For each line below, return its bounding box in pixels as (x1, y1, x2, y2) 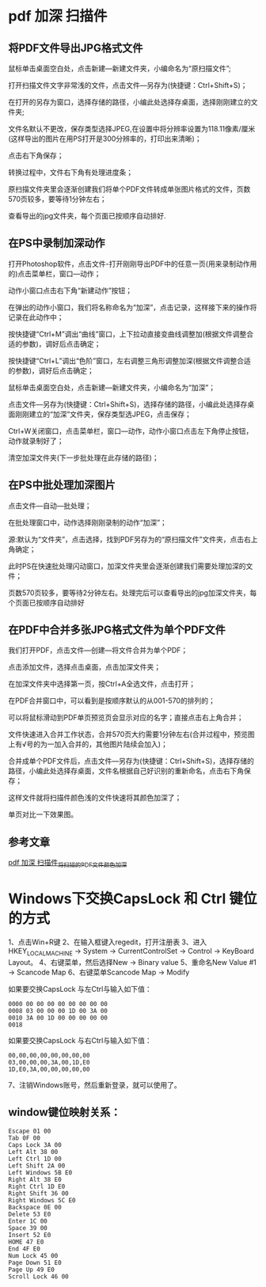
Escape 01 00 (8, 1127, 51, 1135)
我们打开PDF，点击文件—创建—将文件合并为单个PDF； (8, 646, 188, 655)
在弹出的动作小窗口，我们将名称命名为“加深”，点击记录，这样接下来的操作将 (8, 302, 257, 312)
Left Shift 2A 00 (8, 1161, 66, 1170)
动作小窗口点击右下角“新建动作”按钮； (8, 286, 133, 295)
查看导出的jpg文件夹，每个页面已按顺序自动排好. (8, 211, 166, 220)
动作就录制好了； (8, 436, 64, 446)
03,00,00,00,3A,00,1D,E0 (8, 1058, 90, 1066)
